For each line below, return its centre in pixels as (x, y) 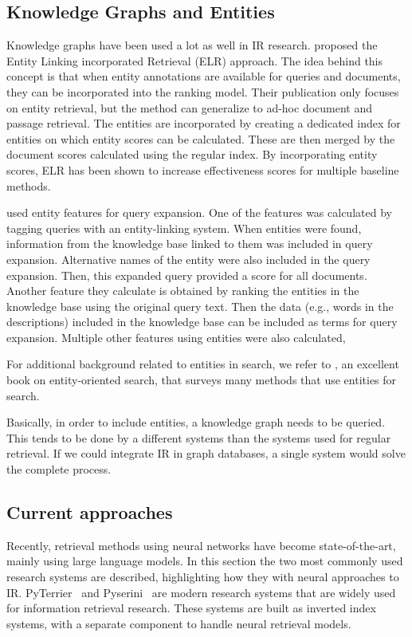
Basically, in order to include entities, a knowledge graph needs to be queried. (196, 422)
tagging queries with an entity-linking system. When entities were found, (184, 228)
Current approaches (90, 512)
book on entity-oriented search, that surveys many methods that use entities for (202, 380)
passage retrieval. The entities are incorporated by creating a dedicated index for (204, 123)
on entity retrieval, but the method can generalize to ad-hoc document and (190, 107)
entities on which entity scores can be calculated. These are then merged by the (201, 138)
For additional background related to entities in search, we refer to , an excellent (203, 364)
